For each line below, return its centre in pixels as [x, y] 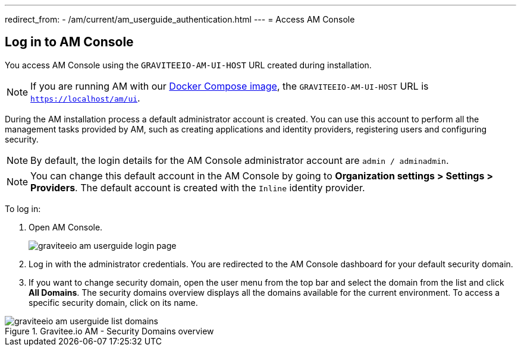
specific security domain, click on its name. [113, 302]
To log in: [23, 208]
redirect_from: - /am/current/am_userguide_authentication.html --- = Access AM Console [180, 19]
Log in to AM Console [69, 42]
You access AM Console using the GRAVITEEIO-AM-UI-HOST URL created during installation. [188, 65]
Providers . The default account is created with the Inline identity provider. [198, 187]
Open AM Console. [66, 227]
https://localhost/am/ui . [85, 98]
